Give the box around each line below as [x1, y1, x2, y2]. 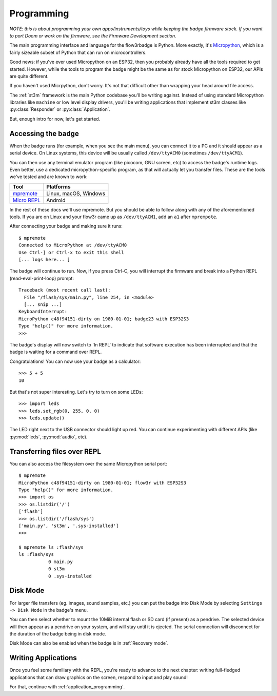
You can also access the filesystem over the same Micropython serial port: [9, 460, 168, 467]
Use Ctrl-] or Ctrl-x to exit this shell [18, 249, 124, 255]
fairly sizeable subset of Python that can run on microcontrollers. [9, 49, 147, 55]
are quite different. [9, 73, 49, 79]
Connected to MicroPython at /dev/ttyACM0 [18, 242, 127, 248]
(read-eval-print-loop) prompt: [9, 275, 74, 281]
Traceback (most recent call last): [18, 287, 111, 293]
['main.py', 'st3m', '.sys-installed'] [18, 523, 119, 529]
